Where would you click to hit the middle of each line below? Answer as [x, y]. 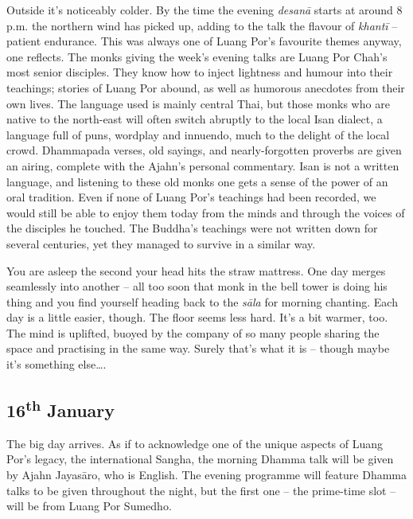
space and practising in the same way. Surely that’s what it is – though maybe [198, 348]
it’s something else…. [56, 364]
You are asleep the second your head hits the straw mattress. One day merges [196, 270]
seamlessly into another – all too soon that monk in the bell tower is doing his [197, 286]
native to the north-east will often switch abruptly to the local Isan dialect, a [195, 119]
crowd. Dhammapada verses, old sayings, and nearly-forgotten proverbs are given [204, 150]
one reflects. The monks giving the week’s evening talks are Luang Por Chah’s [197, 56]
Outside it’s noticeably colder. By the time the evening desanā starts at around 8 [205, 10]
